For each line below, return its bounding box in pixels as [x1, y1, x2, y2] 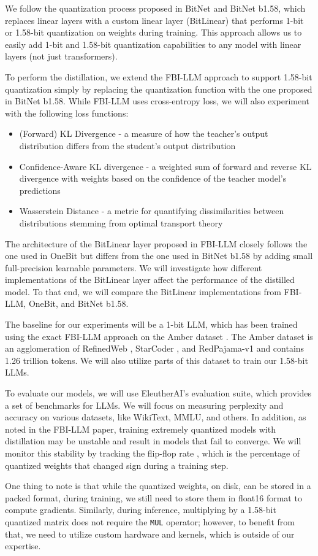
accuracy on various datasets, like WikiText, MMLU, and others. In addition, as [5, 411, 306, 423]
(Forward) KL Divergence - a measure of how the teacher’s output [19, 127, 268, 140]
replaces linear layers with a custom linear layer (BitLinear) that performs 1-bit [5, 14, 304, 26]
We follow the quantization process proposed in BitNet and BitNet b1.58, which [5, 2, 306, 14]
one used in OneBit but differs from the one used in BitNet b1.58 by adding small [5, 249, 313, 262]
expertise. [5, 539, 41, 552]
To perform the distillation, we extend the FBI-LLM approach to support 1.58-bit [5, 70, 312, 83]
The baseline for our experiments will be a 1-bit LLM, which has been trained [5, 318, 298, 331]
